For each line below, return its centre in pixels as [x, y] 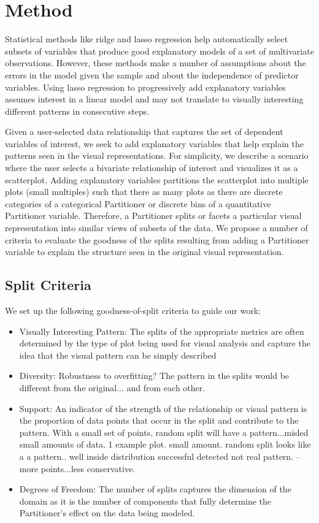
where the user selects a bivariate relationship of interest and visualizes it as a [152, 168]
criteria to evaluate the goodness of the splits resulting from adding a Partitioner [157, 239]
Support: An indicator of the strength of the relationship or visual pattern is [163, 408]
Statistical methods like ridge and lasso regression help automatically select [147, 39]
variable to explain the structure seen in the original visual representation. [144, 252]
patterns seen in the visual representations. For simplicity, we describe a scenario [157, 155]
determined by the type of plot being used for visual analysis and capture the [165, 343]
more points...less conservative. [77, 468]
